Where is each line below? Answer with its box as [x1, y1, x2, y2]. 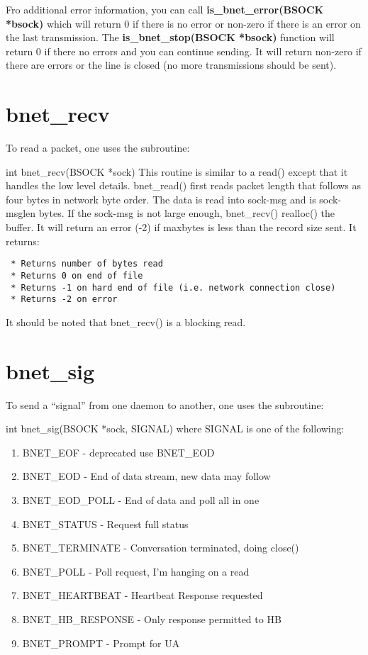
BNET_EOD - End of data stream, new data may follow [22, 469, 271, 483]
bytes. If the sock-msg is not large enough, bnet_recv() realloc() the [38, 206, 335, 220]
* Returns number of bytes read [11, 259, 163, 269]
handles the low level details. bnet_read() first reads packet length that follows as [6, 178, 362, 193]
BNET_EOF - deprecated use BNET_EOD [22, 444, 215, 459]
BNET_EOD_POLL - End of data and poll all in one [22, 492, 260, 507]
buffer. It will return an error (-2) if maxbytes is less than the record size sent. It [6, 220, 357, 235]
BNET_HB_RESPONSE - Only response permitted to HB [22, 611, 281, 626]
